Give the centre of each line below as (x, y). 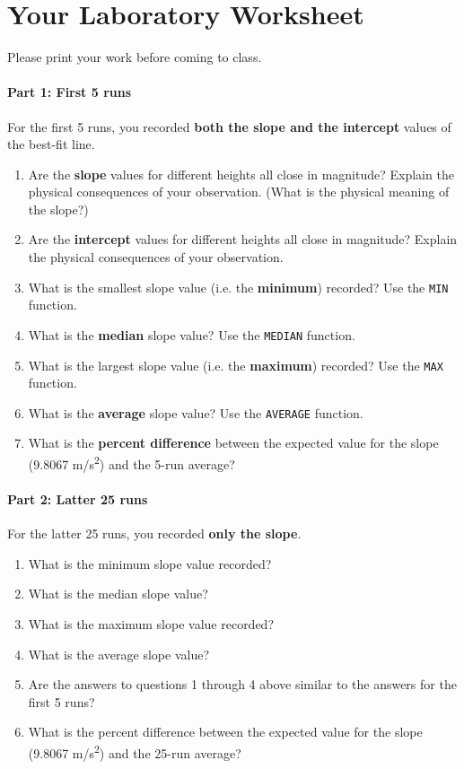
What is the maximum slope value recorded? (151, 623)
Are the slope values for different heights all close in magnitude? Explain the (241, 174)
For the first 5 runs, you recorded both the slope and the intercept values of (229, 126)
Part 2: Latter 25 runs (78, 498)
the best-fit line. (51, 144)
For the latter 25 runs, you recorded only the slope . (154, 533)
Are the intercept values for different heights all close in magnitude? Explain (243, 239)
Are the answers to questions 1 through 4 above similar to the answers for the (242, 684)
